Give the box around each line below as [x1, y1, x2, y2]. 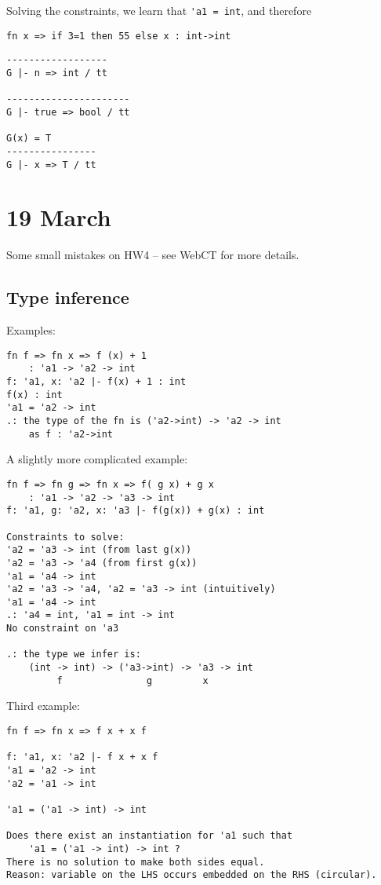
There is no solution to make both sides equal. [6, 856, 265, 868]
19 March [6, 201, 111, 233]
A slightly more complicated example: [6, 451, 188, 467]
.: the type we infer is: [6, 649, 141, 660]
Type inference [6, 285, 129, 309]
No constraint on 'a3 [6, 623, 119, 634]
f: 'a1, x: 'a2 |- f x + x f [6, 752, 158, 763]
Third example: [6, 697, 80, 714]
